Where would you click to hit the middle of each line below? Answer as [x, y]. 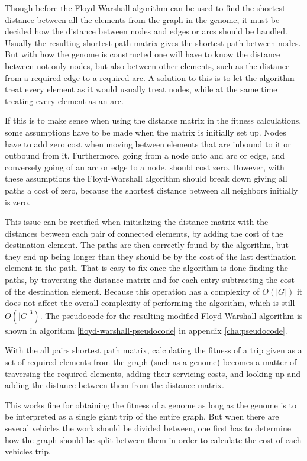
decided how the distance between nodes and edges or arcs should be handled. [146, 31]
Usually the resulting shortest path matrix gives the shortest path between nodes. [153, 42]
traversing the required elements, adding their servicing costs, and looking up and [153, 373]
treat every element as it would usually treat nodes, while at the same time [141, 89]
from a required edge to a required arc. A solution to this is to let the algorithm [150, 77]
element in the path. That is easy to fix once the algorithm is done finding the [146, 268]
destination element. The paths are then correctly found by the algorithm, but [147, 245]
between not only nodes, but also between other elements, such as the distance [147, 65]
